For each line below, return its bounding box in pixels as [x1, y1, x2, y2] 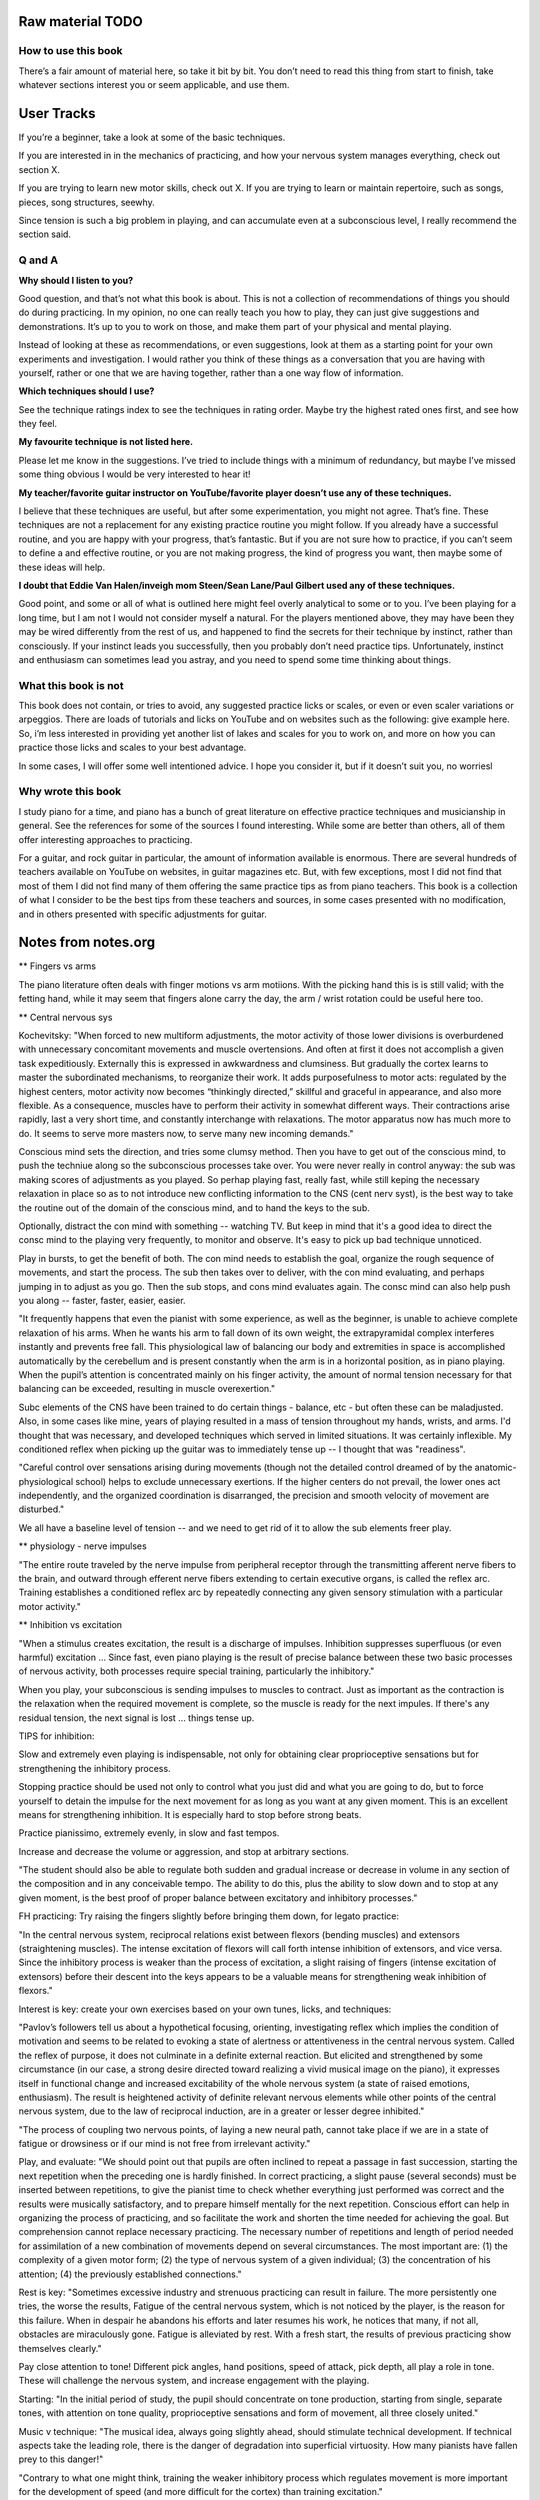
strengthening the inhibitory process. [18, 1762, 171, 1774]
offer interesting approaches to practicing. [18, 833, 193, 845]
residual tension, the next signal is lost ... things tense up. [18, 1711, 255, 1724]
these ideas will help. [18, 561, 105, 573]
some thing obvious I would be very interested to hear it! [18, 468, 251, 480]
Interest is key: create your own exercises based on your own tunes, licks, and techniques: [18, 2003, 392, 2015]
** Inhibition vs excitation [18, 1619, 123, 1631]
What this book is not [18, 678, 124, 692]
